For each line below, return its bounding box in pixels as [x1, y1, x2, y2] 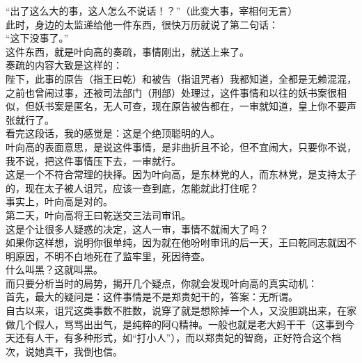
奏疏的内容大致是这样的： [6, 58, 123, 72]
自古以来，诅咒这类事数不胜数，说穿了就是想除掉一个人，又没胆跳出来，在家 [6, 303, 356, 318]
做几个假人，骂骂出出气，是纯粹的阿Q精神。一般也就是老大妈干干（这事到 [6, 316, 345, 331]
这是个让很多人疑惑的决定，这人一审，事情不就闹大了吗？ [6, 221, 269, 236]
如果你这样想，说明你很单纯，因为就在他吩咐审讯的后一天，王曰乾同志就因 [6, 235, 347, 250]
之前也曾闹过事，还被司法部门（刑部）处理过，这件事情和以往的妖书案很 [6, 85, 337, 99]
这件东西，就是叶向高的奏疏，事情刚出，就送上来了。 [6, 44, 249, 58]
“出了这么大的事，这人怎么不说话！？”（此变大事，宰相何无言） [6, 3, 298, 17]
